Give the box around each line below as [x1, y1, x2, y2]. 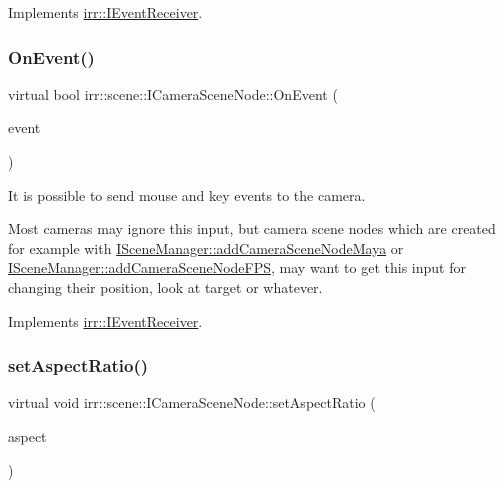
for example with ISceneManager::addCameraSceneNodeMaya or [8, 237, 404, 258]
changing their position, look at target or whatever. [8, 276, 323, 297]
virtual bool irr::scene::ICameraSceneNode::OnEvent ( [8, 83, 338, 104]
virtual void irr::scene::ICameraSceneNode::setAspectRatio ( [8, 392, 376, 413]
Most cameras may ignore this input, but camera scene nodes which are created [8, 218, 496, 239]
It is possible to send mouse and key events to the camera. [8, 184, 366, 205]
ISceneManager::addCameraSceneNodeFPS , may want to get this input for [8, 257, 466, 278]
